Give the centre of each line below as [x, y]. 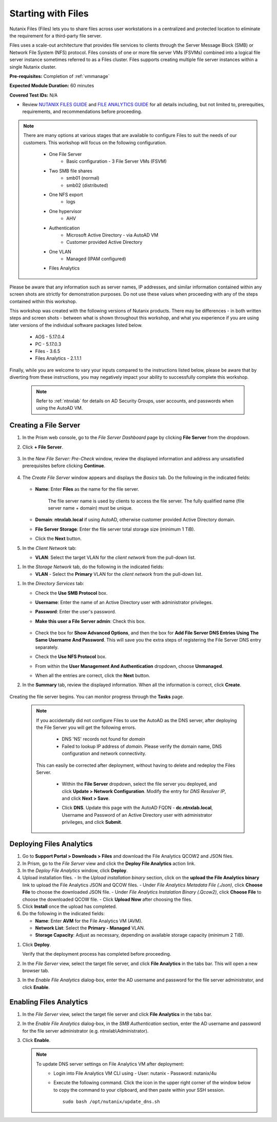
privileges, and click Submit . [92, 822]
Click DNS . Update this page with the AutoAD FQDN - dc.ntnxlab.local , [137, 808]
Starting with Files [49, 13]
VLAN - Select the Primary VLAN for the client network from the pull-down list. [119, 574]
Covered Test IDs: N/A [34, 95]
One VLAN [60, 252]
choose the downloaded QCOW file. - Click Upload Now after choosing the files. [107, 899]
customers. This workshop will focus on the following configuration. [95, 142]
